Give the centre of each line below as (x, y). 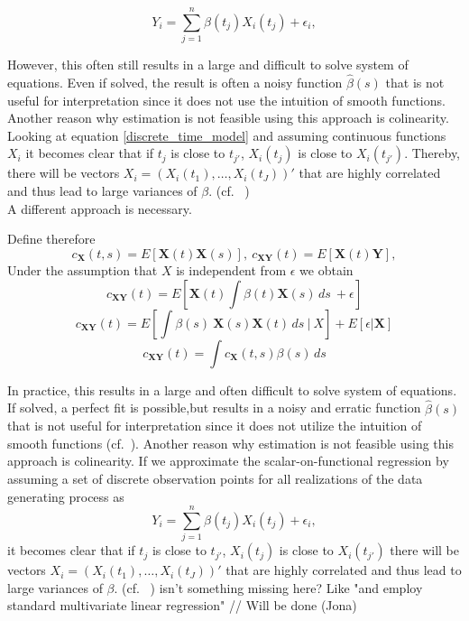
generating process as (66, 496)
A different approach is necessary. (100, 208)
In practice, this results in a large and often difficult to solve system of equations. (232, 389)
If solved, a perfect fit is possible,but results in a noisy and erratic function (214, 408)
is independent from (231, 270)
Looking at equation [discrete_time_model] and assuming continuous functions (227, 135)
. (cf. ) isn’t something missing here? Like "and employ (268, 587)
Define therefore (51, 239)
